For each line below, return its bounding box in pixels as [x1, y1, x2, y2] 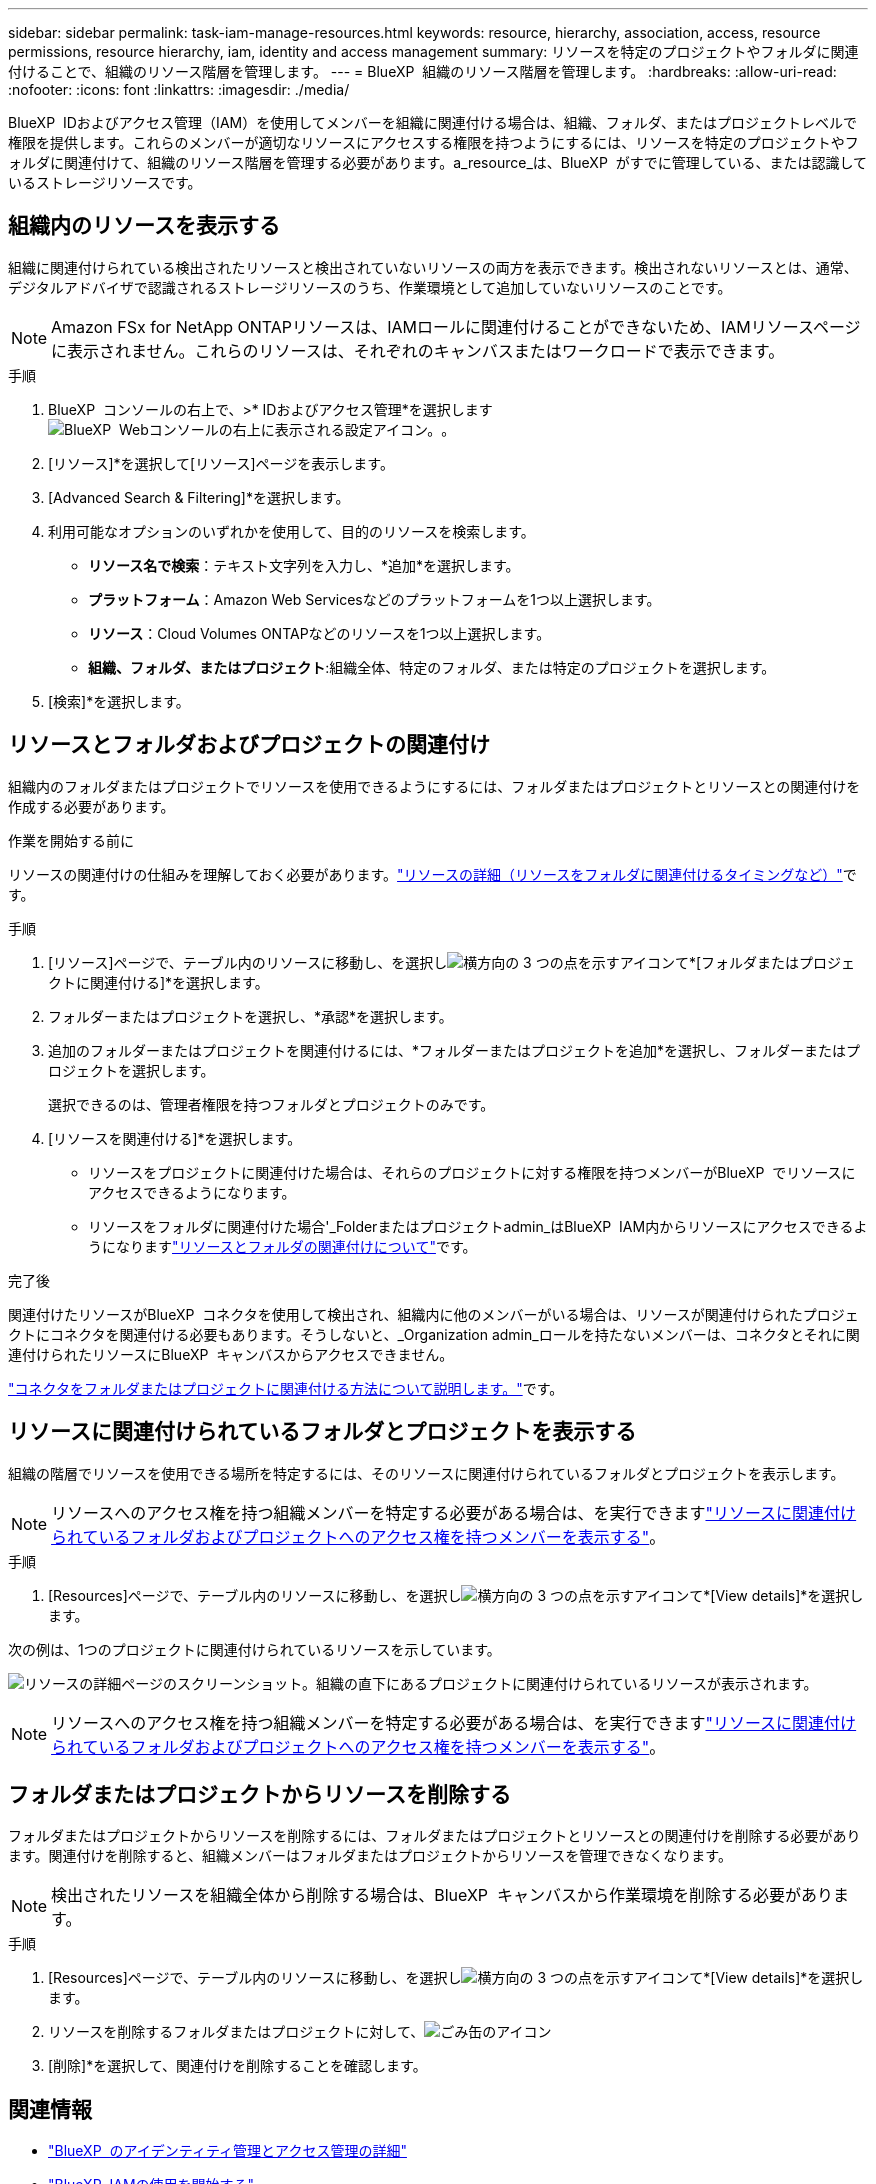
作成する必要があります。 [8, 797, 175, 815]
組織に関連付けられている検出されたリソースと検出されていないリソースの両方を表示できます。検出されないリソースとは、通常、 [8, 258, 858, 276]
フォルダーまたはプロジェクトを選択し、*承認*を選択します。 [48, 1007, 453, 1025]
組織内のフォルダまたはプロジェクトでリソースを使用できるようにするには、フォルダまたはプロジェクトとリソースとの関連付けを [8, 777, 861, 795]
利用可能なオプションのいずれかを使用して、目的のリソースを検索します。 [48, 522, 535, 540]
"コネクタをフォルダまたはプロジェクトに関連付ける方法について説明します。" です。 [8, 1379, 564, 1397]
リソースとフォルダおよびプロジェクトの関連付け [8, 732, 490, 758]
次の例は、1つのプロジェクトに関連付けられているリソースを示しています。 [8, 1640, 501, 1658]
